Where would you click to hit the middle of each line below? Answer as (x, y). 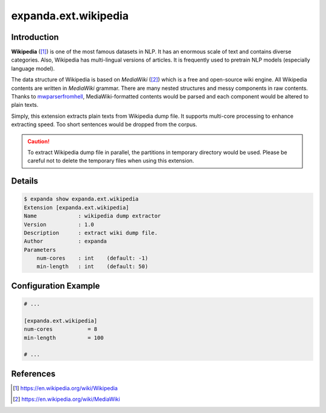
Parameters (40, 250)
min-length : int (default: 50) (92, 267)
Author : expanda (65, 241)
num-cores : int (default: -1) (92, 258)
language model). (33, 68)
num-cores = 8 (61, 329)
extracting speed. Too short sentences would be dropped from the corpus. (104, 124)
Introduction (35, 37)
